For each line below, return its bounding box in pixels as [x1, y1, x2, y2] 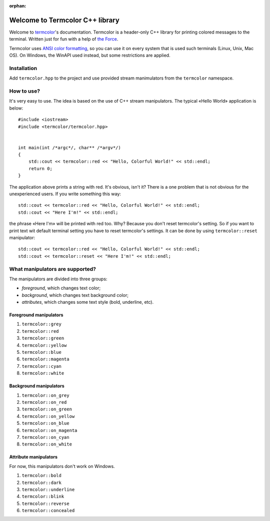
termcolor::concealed [21, 508, 75, 513]
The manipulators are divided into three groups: [9, 276, 107, 282]
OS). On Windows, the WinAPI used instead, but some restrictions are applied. [9, 53, 170, 59]
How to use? [9, 88, 40, 95]
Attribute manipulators [9, 454, 57, 460]
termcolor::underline [21, 486, 75, 492]
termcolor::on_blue [21, 420, 69, 426]
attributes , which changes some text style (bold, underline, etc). [21, 299, 154, 305]
